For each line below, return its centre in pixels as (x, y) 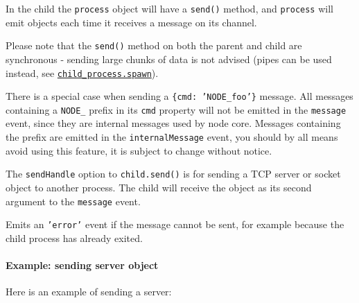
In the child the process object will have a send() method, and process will (169, 8)
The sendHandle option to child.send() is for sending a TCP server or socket (173, 174)
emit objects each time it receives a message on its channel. (131, 22)
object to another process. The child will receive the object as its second (159, 187)
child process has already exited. (74, 237)
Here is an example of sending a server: (89, 292)
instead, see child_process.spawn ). (82, 72)
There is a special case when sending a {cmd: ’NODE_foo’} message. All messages (179, 96)
